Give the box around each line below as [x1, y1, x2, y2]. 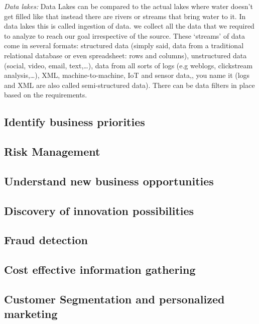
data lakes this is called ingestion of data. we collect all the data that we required [4, 21, 254, 31]
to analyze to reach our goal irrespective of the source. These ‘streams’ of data [4, 30, 245, 41]
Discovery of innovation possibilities [4, 202, 194, 218]
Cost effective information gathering [4, 262, 196, 277]
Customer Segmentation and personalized [4, 291, 225, 307]
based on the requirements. [4, 89, 87, 100]
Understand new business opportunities [4, 173, 214, 188]
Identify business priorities [4, 114, 145, 130]
